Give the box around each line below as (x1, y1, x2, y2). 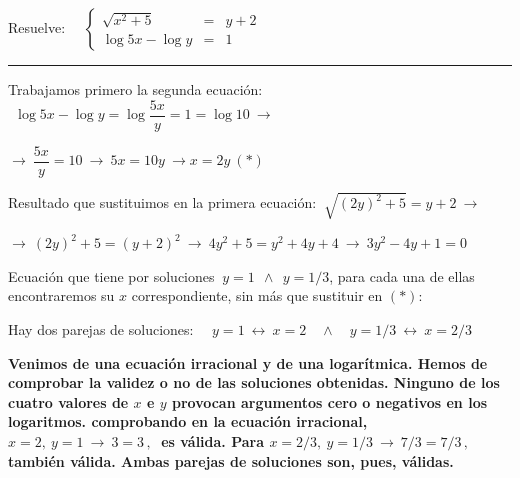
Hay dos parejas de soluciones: (8, 319, 194, 340)
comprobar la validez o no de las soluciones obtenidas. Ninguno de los (8, 372, 500, 393)
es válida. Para (161, 431, 265, 452)
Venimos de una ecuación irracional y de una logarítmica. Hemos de (8, 352, 488, 373)
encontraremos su (8, 285, 115, 306)
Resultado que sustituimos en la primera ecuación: (8, 192, 317, 212)
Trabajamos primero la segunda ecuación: (8, 79, 263, 99)
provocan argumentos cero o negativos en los (171, 391, 488, 412)
